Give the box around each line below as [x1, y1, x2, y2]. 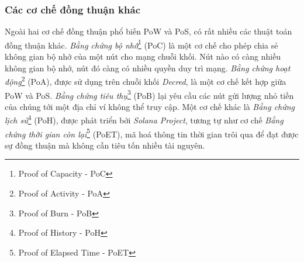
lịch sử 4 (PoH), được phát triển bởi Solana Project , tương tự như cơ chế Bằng [5, 112, 284, 126]
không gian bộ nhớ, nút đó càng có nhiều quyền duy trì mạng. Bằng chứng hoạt [5, 61, 291, 74]
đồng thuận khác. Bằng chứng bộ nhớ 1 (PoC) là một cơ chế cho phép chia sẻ [5, 37, 278, 51]
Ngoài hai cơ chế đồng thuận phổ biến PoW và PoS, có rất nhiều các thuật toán [5, 25, 292, 37]
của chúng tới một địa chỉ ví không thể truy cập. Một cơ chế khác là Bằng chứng [5, 100, 295, 112]
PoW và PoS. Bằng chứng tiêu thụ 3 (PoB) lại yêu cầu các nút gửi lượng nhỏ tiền [5, 87, 294, 101]
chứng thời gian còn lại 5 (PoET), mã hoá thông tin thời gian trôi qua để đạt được [5, 126, 299, 140]
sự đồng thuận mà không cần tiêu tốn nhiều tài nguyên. [5, 139, 205, 151]
